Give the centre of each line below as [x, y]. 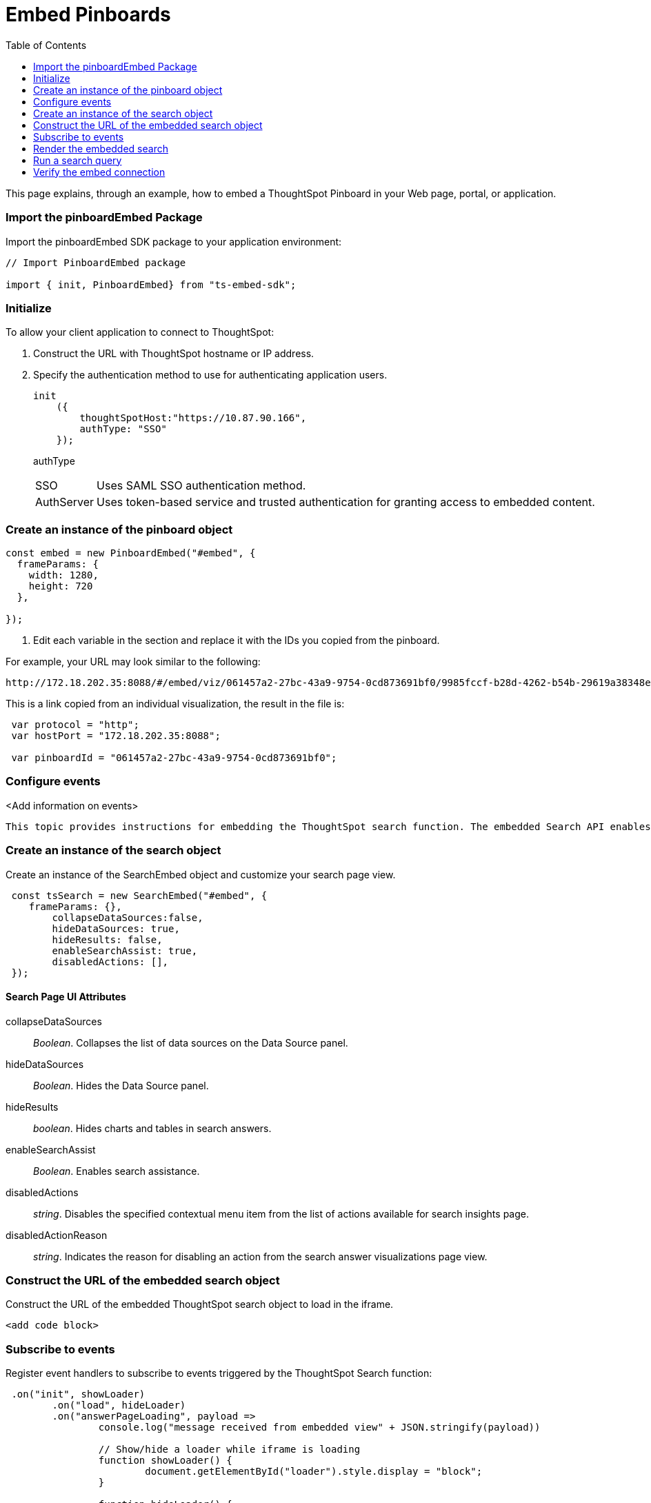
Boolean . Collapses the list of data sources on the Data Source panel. [191, 1042]
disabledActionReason [57, 1235]
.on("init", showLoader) [78, 1394]
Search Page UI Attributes [66, 997]
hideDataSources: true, [116, 928]
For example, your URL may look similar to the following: [133, 662]
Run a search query [78, 160]
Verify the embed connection [99, 172]
